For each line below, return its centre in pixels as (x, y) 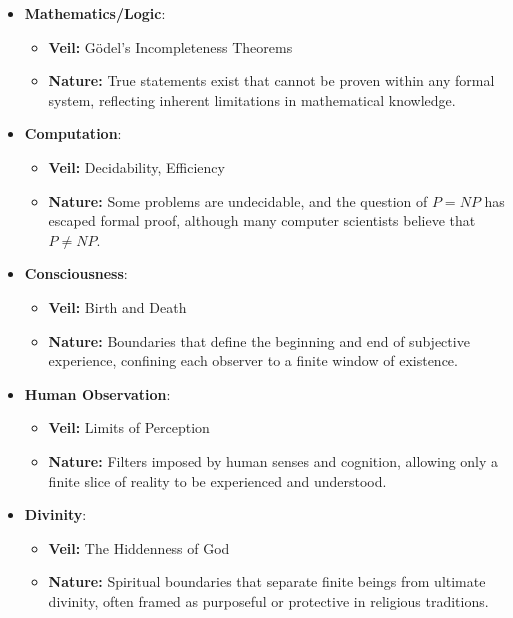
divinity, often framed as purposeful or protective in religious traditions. (268, 600)
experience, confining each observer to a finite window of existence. (253, 360)
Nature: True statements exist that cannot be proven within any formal (271, 80)
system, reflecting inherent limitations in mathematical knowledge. (252, 99)
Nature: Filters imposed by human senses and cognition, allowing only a (273, 460)
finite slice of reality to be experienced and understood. (217, 480)
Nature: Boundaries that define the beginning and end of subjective (259, 340)
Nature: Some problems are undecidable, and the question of (238, 200)
